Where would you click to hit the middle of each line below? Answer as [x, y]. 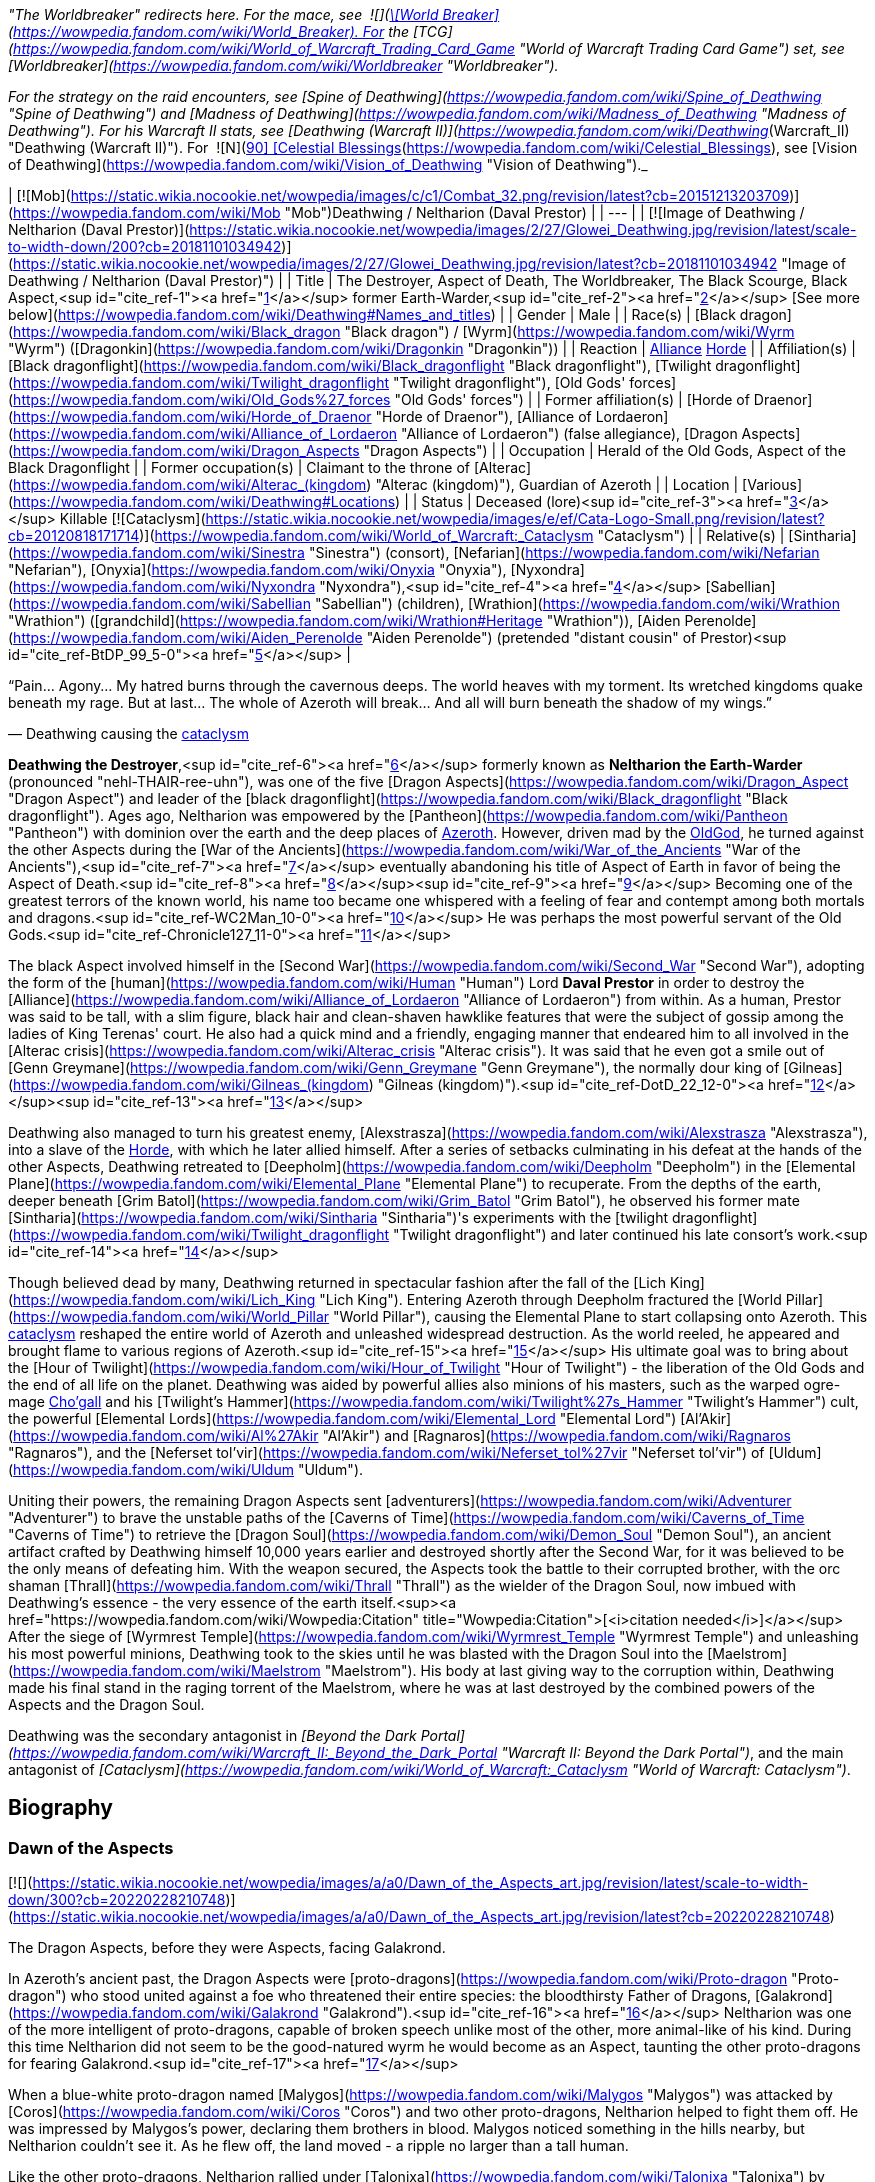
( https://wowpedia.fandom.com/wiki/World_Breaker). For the [209, 31]
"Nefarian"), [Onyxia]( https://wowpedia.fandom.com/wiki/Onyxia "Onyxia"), [257, 569]
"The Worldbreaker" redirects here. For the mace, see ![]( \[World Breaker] [254, 14]
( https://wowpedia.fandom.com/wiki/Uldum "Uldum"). [186, 1469]
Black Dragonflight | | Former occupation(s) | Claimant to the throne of [239, 467]
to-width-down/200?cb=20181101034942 [145, 246]
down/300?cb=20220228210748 [117, 1900]
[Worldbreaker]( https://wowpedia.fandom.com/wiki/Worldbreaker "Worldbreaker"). [283, 65]
